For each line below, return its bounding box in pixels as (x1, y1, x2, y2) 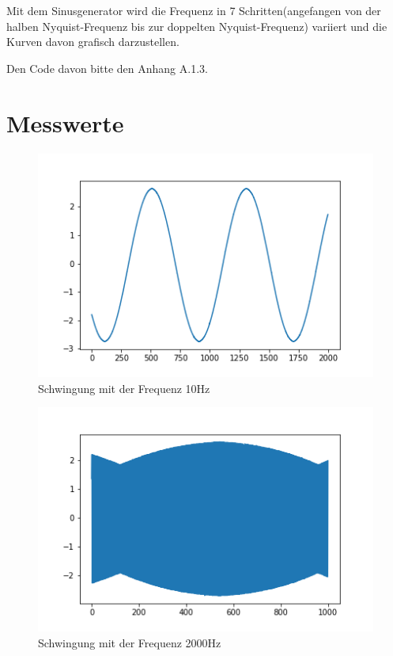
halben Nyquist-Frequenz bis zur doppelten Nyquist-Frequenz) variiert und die (6, 17, 387, 34)
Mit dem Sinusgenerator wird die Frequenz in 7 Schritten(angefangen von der (6, 2, 381, 18)
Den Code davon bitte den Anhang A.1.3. (6, 59, 208, 76)
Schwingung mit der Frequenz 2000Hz (38, 634, 221, 650)
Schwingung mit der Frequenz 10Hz (38, 379, 210, 396)
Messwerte (6, 106, 124, 139)
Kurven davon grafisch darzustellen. (6, 33, 179, 50)
